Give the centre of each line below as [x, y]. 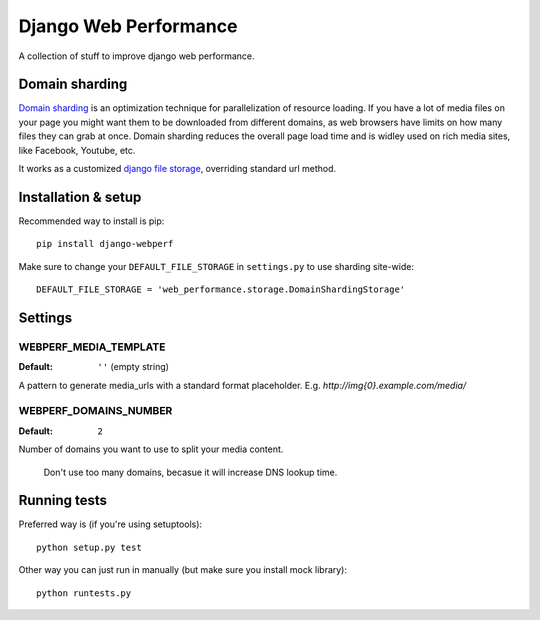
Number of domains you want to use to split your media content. [151, 449]
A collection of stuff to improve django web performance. [136, 56]
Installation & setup [80, 196]
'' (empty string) [133, 367]
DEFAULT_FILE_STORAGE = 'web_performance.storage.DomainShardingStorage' [221, 289]
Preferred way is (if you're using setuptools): [110, 524]
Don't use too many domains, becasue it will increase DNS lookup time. [190, 472]
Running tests [63, 500]
